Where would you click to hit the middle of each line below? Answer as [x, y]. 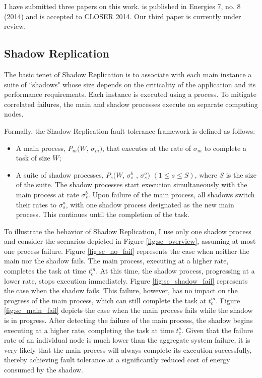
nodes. [14, 114]
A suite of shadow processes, [60, 174]
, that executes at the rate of [147, 148]
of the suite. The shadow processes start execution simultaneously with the [132, 184]
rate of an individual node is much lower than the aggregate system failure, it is [127, 340]
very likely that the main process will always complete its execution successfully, [128, 349]
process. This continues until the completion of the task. [103, 214]
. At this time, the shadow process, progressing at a [175, 271]
